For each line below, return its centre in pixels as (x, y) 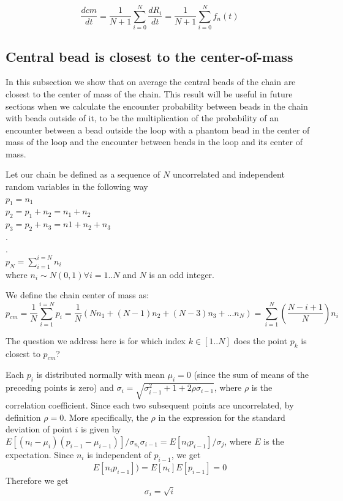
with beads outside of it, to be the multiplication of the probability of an (142, 118)
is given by (101, 429)
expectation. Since (40, 454)
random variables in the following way (77, 186)
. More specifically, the (106, 417)
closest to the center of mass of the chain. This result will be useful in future (149, 93)
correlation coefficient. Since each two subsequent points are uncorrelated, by (150, 405)
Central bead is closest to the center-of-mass (149, 56)
